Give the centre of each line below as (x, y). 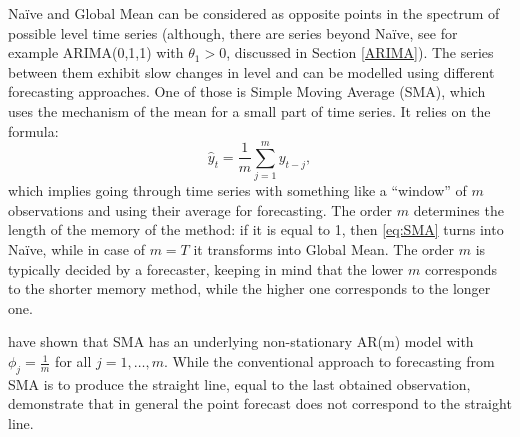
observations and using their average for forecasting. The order (200, 209)
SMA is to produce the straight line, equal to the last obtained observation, (239, 383)
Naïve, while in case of (76, 249)
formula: (33, 130)
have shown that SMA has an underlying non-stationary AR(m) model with (241, 341)
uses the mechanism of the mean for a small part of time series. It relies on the (249, 110)
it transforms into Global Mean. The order (324, 249)
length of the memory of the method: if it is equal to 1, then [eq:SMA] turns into (256, 229)
